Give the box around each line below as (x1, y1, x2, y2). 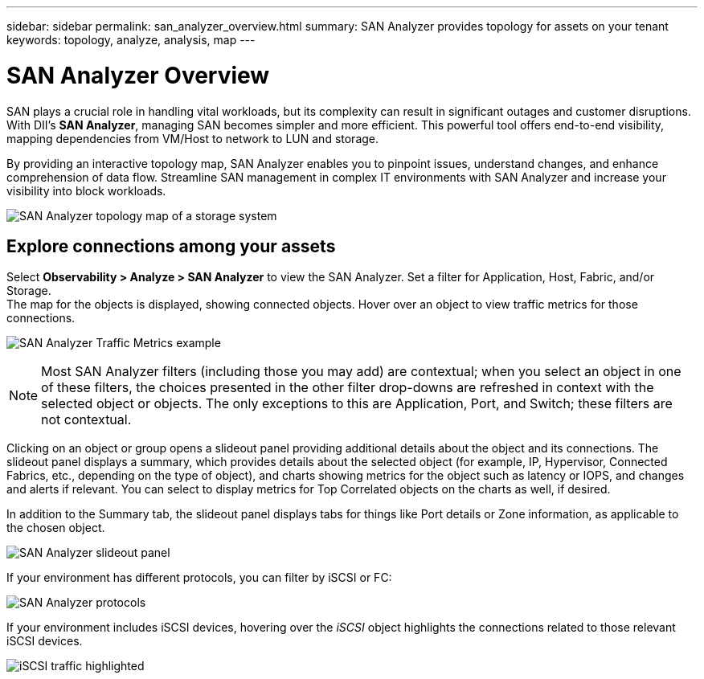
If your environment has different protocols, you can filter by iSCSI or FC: (6, 571, 392, 585)
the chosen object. (6, 521, 105, 535)
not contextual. (41, 411, 132, 428)
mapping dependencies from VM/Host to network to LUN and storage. (6, 131, 379, 145)
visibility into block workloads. (6, 183, 166, 198)
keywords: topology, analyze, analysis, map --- (6, 33, 256, 47)
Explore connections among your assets (6, 235, 336, 256)
